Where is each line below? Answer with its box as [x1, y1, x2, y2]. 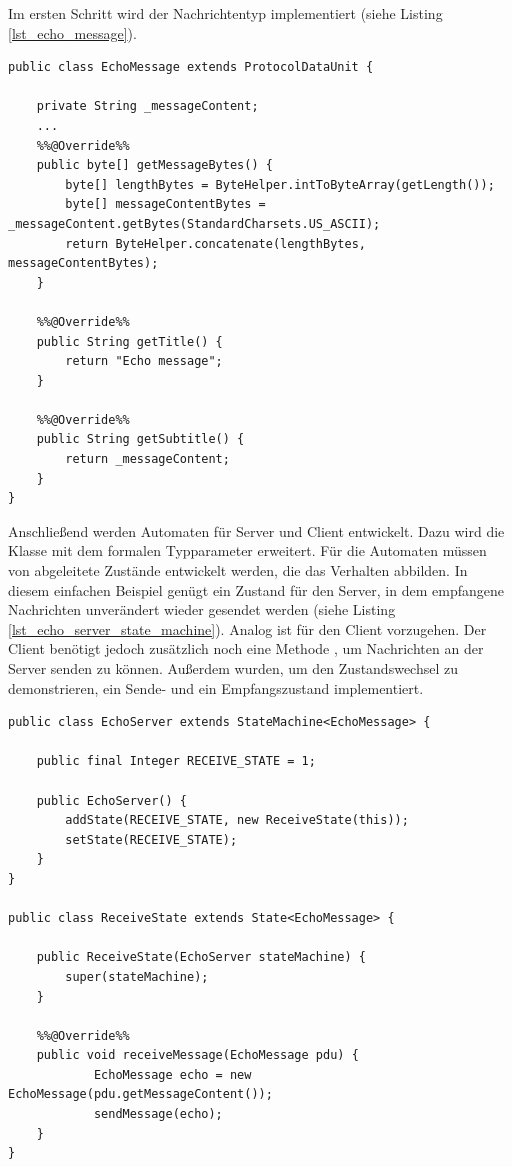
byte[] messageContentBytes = [65, 197, 266, 212]
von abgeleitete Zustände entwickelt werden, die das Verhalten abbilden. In [8, 560, 468, 581]
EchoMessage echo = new [93, 1067, 252, 1082]
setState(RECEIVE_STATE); [65, 832, 238, 847]
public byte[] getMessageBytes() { [36, 158, 273, 173]
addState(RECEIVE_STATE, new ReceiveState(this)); [65, 813, 409, 828]
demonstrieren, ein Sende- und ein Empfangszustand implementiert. [8, 677, 424, 698]
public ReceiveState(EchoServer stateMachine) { [36, 950, 366, 965]
